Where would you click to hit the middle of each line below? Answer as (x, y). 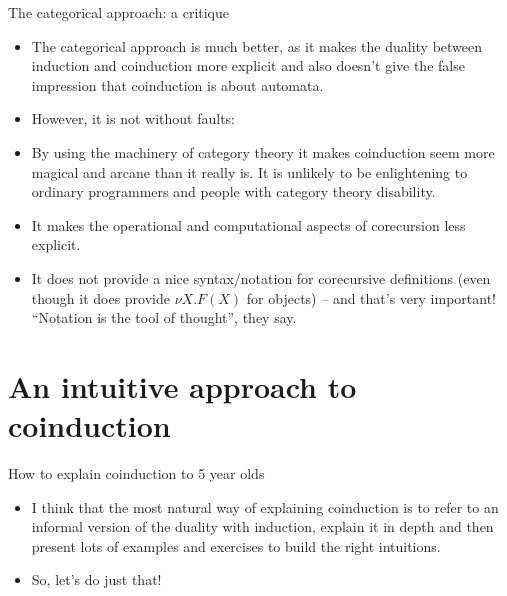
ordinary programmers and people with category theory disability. (233, 191)
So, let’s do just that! (96, 579)
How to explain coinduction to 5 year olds (136, 473)
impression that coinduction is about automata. (177, 84)
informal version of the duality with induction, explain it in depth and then (262, 526)
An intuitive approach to (182, 385)
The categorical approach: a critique (119, 12)
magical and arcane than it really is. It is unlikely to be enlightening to (249, 171)
